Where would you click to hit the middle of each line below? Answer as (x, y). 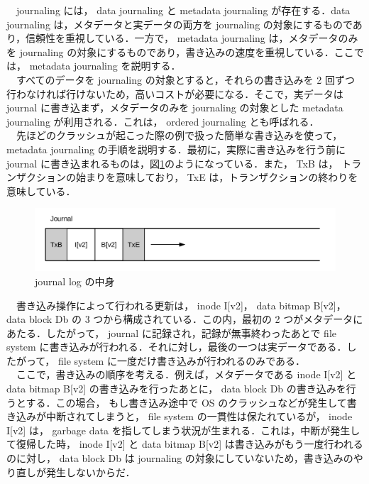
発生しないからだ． (90, 472)
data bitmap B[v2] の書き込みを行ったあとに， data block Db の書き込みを (176, 389)
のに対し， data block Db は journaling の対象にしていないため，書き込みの (180, 458)
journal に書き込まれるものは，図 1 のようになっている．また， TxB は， (172, 163)
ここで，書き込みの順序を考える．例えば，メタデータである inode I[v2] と (186, 374)
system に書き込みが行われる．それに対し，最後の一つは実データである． (177, 347)
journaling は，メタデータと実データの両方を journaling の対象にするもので (180, 24)
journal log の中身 (75, 281)
